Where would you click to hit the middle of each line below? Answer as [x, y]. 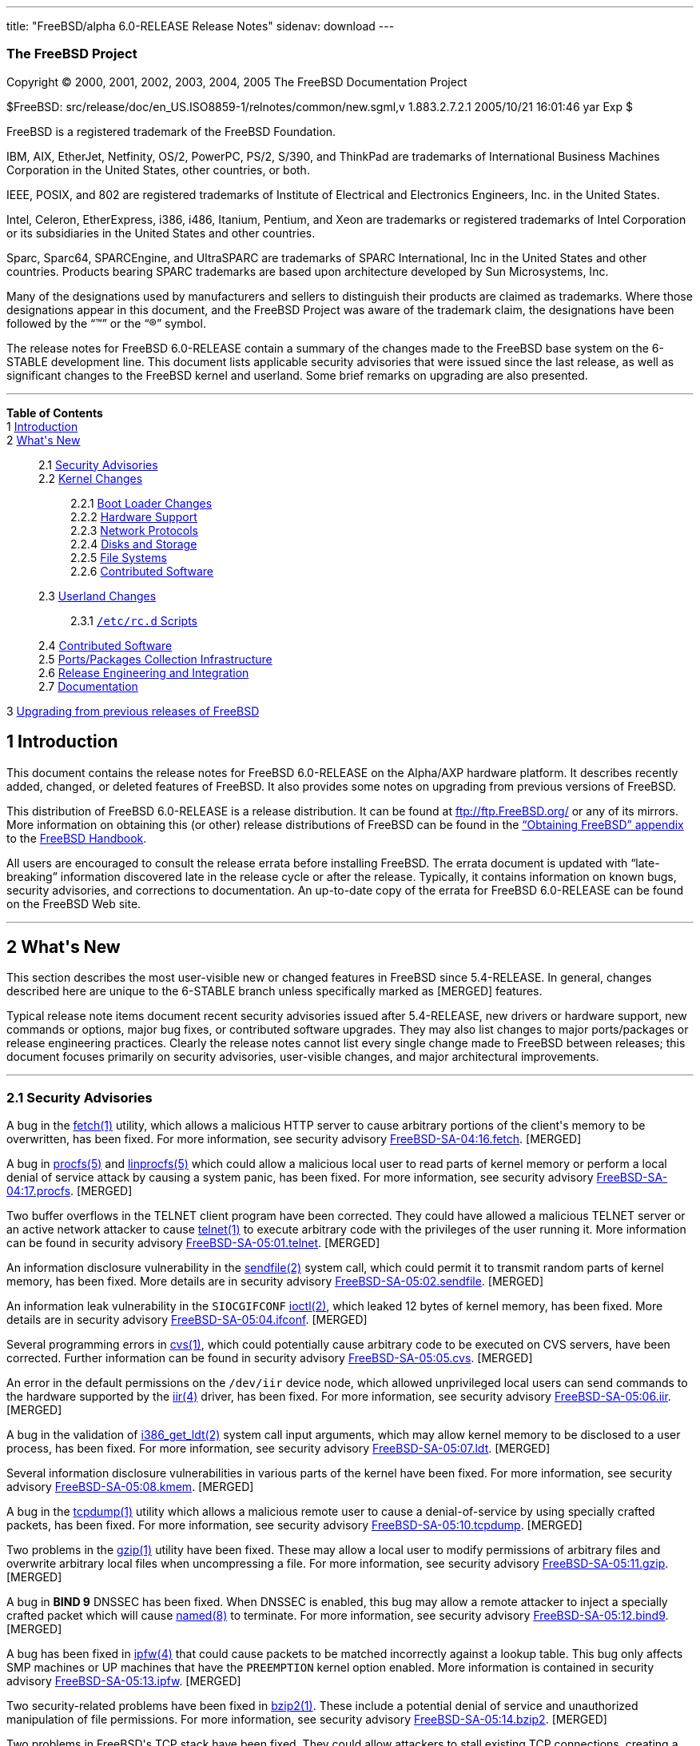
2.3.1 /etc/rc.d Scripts [134, 620]
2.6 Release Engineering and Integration [144, 672]
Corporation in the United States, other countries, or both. [158, 169]
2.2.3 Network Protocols [134, 530]
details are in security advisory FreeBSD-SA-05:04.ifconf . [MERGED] [187, 1320]
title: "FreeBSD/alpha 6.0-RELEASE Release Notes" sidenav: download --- [201, 26]
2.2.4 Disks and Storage [134, 544]
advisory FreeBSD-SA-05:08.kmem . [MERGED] [130, 1487]
